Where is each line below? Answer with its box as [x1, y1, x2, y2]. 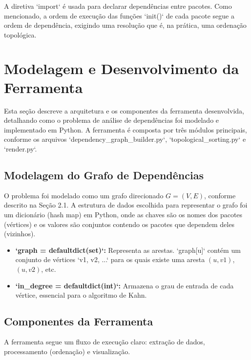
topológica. [4, 29, 37, 39]
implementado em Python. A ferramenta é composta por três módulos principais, [4, 124, 247, 134]
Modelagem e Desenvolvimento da [4, 58, 239, 78]
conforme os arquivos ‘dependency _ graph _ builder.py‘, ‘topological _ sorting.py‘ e [4, 134, 246, 144]
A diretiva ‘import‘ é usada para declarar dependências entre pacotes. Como [4, 1, 232, 11]
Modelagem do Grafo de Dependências [4, 168, 204, 183]
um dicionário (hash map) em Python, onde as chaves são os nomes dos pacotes [4, 209, 243, 220]
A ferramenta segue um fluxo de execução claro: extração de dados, [4, 337, 205, 346]
